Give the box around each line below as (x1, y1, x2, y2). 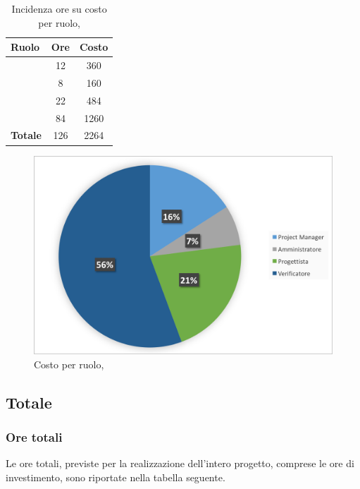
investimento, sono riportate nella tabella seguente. (6, 469, 225, 484)
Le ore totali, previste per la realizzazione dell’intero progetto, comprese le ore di (6, 456, 354, 471)
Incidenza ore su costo (11, 1, 107, 16)
